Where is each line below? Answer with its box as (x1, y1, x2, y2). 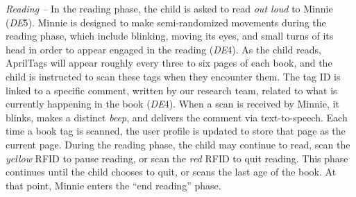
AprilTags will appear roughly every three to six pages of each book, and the (6, 55, 332, 70)
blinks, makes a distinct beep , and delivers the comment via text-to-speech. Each (6, 110, 348, 124)
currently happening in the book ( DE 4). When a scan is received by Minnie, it (6, 96, 339, 111)
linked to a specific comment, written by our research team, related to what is (6, 83, 337, 97)
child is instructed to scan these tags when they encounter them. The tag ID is (6, 69, 341, 83)
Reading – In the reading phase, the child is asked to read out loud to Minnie (6, 1, 333, 15)
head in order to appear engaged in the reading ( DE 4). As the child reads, (6, 42, 321, 56)
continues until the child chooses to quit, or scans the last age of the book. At (6, 164, 337, 179)
